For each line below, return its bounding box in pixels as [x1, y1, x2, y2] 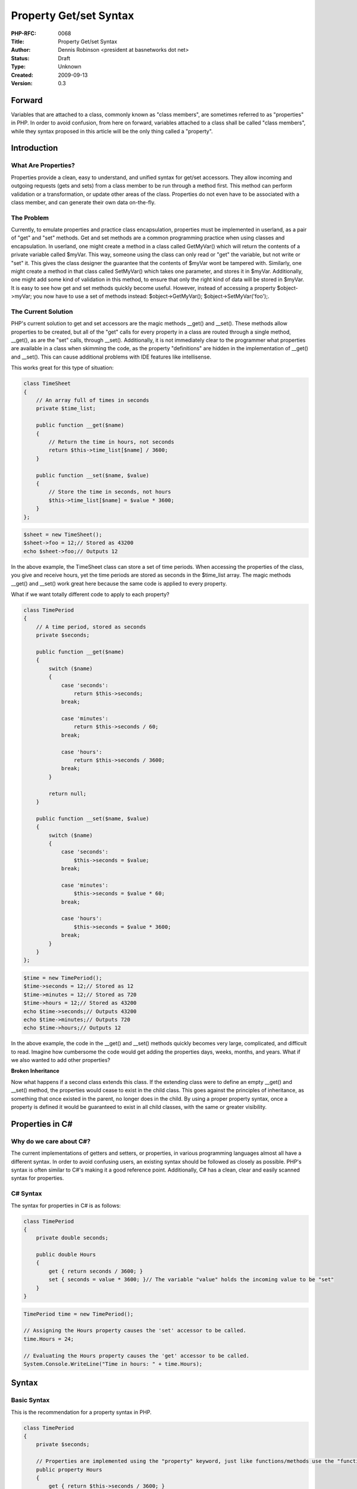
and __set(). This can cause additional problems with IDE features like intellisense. [11, 353, 211, 360]
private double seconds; [36, 1235, 109, 1241]
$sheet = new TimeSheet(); [23, 531, 102, 538]
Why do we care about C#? [11, 1137, 91, 1145]
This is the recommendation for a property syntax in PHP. [11, 1409, 152, 1416]
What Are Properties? [11, 161, 76, 170]
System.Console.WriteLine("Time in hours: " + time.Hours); [23, 1360, 203, 1367]
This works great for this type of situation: [11, 364, 114, 372]
